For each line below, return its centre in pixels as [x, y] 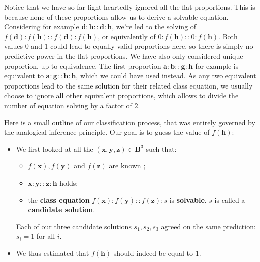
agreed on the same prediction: [208, 226]
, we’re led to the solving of [154, 26]
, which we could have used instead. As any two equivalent [166, 76]
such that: [161, 149]
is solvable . [188, 199]
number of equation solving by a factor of [68, 105]
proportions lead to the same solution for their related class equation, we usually [128, 85]
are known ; [127, 166]
